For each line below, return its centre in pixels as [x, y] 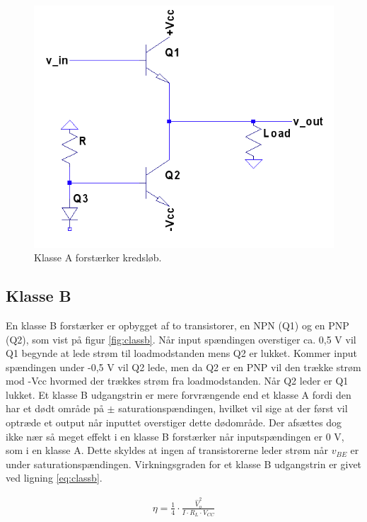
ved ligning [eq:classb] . [54, 478]
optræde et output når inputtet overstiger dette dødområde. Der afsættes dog [174, 422]
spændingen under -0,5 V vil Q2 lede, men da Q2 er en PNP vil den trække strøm [183, 367]
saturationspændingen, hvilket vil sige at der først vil [233, 408]
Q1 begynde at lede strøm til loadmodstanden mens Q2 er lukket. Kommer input [181, 353]
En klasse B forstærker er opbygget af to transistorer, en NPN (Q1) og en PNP [177, 325]
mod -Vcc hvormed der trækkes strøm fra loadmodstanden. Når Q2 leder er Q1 [177, 381]
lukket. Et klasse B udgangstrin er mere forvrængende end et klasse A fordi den [179, 394]
